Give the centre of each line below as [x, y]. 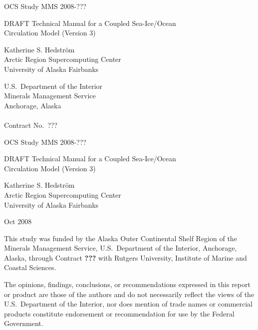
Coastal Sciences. [30, 267]
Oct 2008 [18, 221]
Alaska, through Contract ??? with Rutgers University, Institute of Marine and [126, 257]
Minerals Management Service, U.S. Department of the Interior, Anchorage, [121, 248]
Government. [24, 323]
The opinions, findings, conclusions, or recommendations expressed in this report [127, 284]
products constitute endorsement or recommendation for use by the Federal [119, 313]
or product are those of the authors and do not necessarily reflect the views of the [129, 294]
